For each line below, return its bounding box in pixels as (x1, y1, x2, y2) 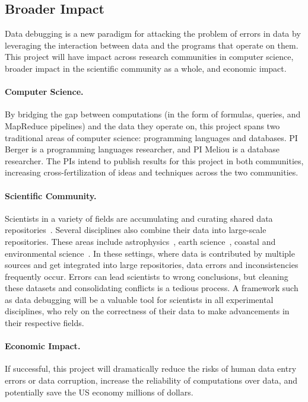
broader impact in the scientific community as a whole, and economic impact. (5, 62, 287, 74)
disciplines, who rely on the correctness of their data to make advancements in (5, 305, 290, 317)
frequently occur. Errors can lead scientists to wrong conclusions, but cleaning (5, 270, 288, 282)
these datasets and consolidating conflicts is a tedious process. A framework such (5, 282, 299, 294)
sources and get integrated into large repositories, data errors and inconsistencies (5, 259, 299, 271)
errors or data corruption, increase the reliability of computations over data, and (5, 374, 297, 387)
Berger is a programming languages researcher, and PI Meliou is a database (5, 143, 280, 155)
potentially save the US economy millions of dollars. (5, 385, 193, 398)
